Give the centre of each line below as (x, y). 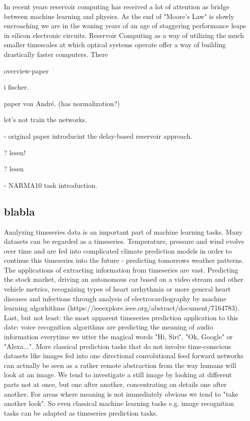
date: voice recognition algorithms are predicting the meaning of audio (108, 327)
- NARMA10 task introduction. (51, 185)
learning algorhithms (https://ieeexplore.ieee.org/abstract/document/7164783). (122, 308)
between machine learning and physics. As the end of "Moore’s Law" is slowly (119, 16)
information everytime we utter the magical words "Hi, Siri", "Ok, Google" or (118, 337)
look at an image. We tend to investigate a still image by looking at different (118, 375)
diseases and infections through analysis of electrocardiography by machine (115, 298)
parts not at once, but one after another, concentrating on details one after (115, 384)
